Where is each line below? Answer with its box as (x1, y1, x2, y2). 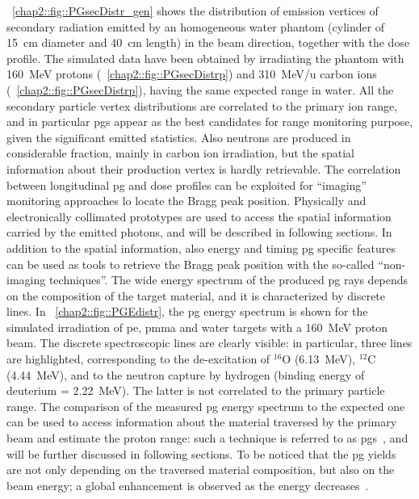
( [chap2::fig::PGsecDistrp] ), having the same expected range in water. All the (6, 81, 394, 98)
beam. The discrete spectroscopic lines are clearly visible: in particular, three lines (6, 334, 413, 351)
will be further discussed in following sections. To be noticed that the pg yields (6, 445, 396, 462)
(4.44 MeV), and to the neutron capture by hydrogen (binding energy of (6, 366, 365, 383)
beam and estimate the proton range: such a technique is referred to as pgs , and (6, 430, 409, 447)
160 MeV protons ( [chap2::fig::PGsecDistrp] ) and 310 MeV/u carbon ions (6, 65, 377, 82)
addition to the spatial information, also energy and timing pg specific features (6, 239, 396, 256)
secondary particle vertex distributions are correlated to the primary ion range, (6, 97, 398, 114)
